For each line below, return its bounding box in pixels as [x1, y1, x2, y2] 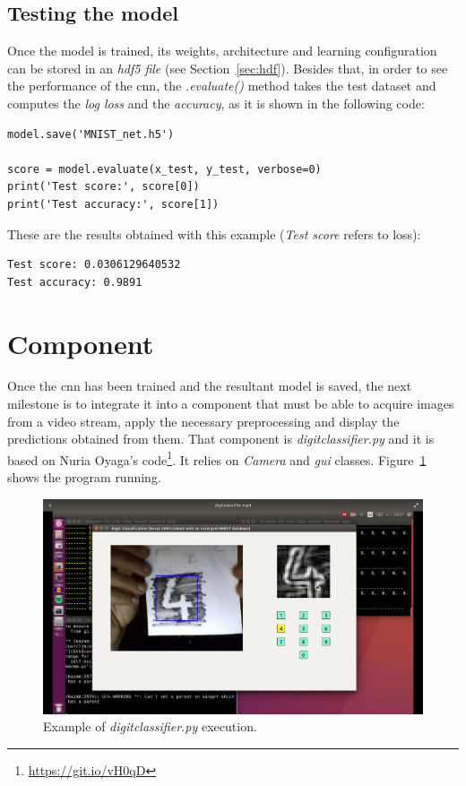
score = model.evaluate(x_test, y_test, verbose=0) [7, 162, 322, 176]
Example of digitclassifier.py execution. [43, 717, 257, 736]
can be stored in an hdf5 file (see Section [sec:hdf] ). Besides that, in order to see [7, 58, 448, 77]
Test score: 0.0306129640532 [7, 258, 181, 272]
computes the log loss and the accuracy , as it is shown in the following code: [7, 93, 425, 112]
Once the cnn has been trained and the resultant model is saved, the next [7, 376, 412, 395]
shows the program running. [7, 468, 161, 487]
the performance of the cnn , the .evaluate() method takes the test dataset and [7, 76, 436, 95]
